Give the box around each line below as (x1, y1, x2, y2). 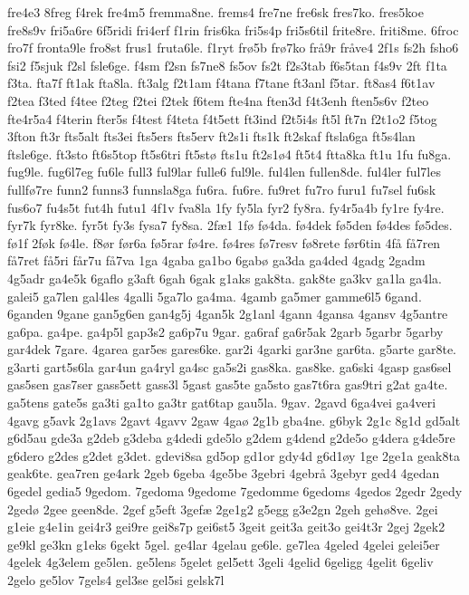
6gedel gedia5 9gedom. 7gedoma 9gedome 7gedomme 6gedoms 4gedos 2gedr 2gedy (7, 482, 463, 501)
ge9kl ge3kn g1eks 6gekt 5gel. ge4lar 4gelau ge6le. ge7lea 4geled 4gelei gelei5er (7, 534, 440, 553)
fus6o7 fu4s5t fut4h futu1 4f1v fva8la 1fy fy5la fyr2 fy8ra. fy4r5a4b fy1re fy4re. (7, 197, 445, 216)
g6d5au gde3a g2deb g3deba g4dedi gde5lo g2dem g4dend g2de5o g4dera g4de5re (7, 428, 455, 447)
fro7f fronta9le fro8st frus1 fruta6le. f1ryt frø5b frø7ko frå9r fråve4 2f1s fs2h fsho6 (7, 38, 459, 57)
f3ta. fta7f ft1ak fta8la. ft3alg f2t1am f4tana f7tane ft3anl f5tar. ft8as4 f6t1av (7, 73, 435, 92)
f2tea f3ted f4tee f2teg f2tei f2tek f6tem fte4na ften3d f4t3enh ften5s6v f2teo (7, 91, 429, 110)
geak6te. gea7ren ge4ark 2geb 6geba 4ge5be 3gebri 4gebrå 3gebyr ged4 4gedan (7, 464, 440, 483)
